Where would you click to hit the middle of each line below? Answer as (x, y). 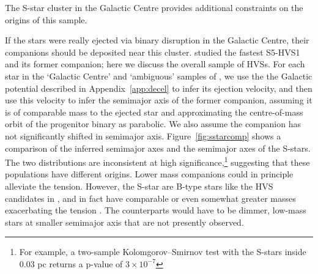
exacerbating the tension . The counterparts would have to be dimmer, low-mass (156, 210)
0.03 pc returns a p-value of (71, 263)
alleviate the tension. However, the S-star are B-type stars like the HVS (139, 186)
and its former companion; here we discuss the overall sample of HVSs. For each (155, 64)
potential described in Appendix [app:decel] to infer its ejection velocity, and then (159, 88)
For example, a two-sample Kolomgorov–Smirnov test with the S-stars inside (163, 252)
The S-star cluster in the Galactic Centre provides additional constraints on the (154, 7)
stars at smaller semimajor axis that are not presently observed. (124, 222)
